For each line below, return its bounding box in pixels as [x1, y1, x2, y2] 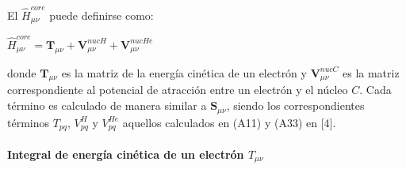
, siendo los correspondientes [226, 97, 365, 114]
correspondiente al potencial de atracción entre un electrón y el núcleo [7, 81, 348, 98]
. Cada [359, 81, 392, 98]
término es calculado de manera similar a [7, 97, 207, 114]
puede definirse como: [49, 6, 154, 23]
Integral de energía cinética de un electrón [7, 145, 244, 162]
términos [7, 114, 50, 130]
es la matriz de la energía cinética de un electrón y [61, 64, 307, 81]
